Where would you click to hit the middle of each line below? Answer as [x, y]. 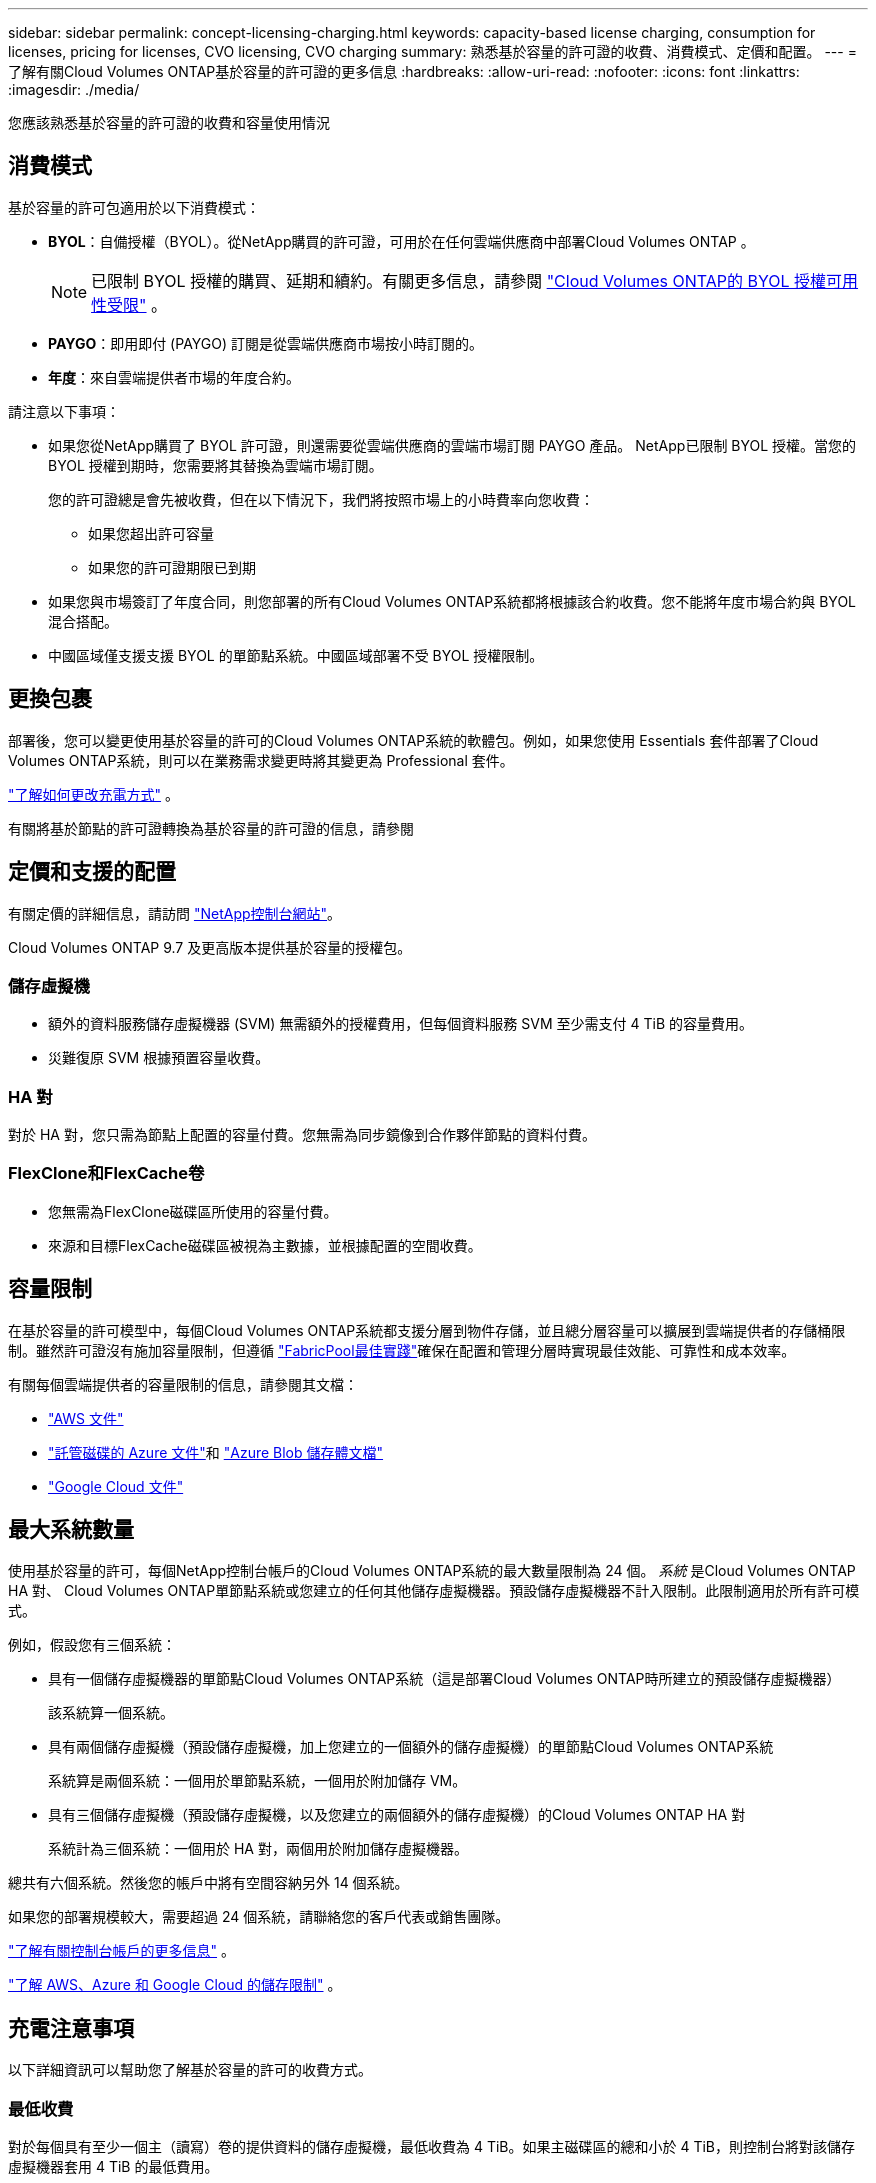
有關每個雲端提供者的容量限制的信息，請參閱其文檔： [183, 1384]
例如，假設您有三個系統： [92, 1645]
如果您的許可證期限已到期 [172, 567]
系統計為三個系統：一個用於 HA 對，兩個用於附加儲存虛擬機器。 [258, 1849]
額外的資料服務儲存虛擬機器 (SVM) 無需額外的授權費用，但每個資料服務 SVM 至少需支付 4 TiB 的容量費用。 [400, 1024]
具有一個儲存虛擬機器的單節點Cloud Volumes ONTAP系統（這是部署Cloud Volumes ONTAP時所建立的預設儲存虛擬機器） [444, 1679]
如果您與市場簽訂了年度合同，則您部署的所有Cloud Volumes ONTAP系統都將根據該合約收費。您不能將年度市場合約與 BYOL [452, 601]
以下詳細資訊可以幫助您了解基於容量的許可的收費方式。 [190, 2070]
